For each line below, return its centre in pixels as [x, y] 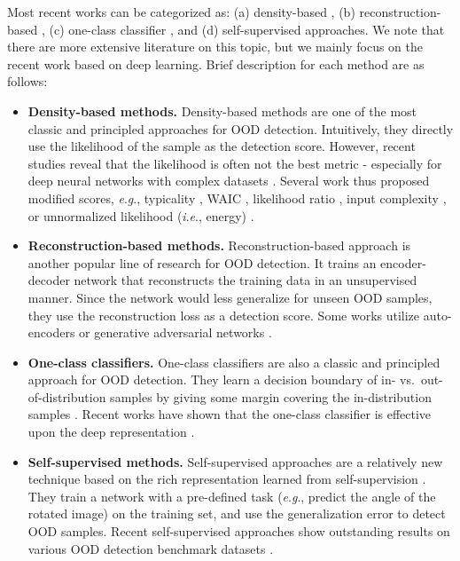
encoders [51, 332]
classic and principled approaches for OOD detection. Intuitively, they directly [241, 128]
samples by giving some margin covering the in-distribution [271, 396]
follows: [27, 81]
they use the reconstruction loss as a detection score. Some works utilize [224, 315]
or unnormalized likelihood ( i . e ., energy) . [141, 215]
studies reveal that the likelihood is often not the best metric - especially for [235, 163]
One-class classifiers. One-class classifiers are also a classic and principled [234, 362]
